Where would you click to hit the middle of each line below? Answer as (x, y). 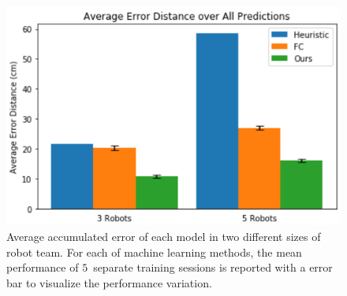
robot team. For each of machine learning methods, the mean (154, 252)
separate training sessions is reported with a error (213, 267)
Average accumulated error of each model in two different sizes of (164, 236)
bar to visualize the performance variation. (109, 282)
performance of (43, 267)
